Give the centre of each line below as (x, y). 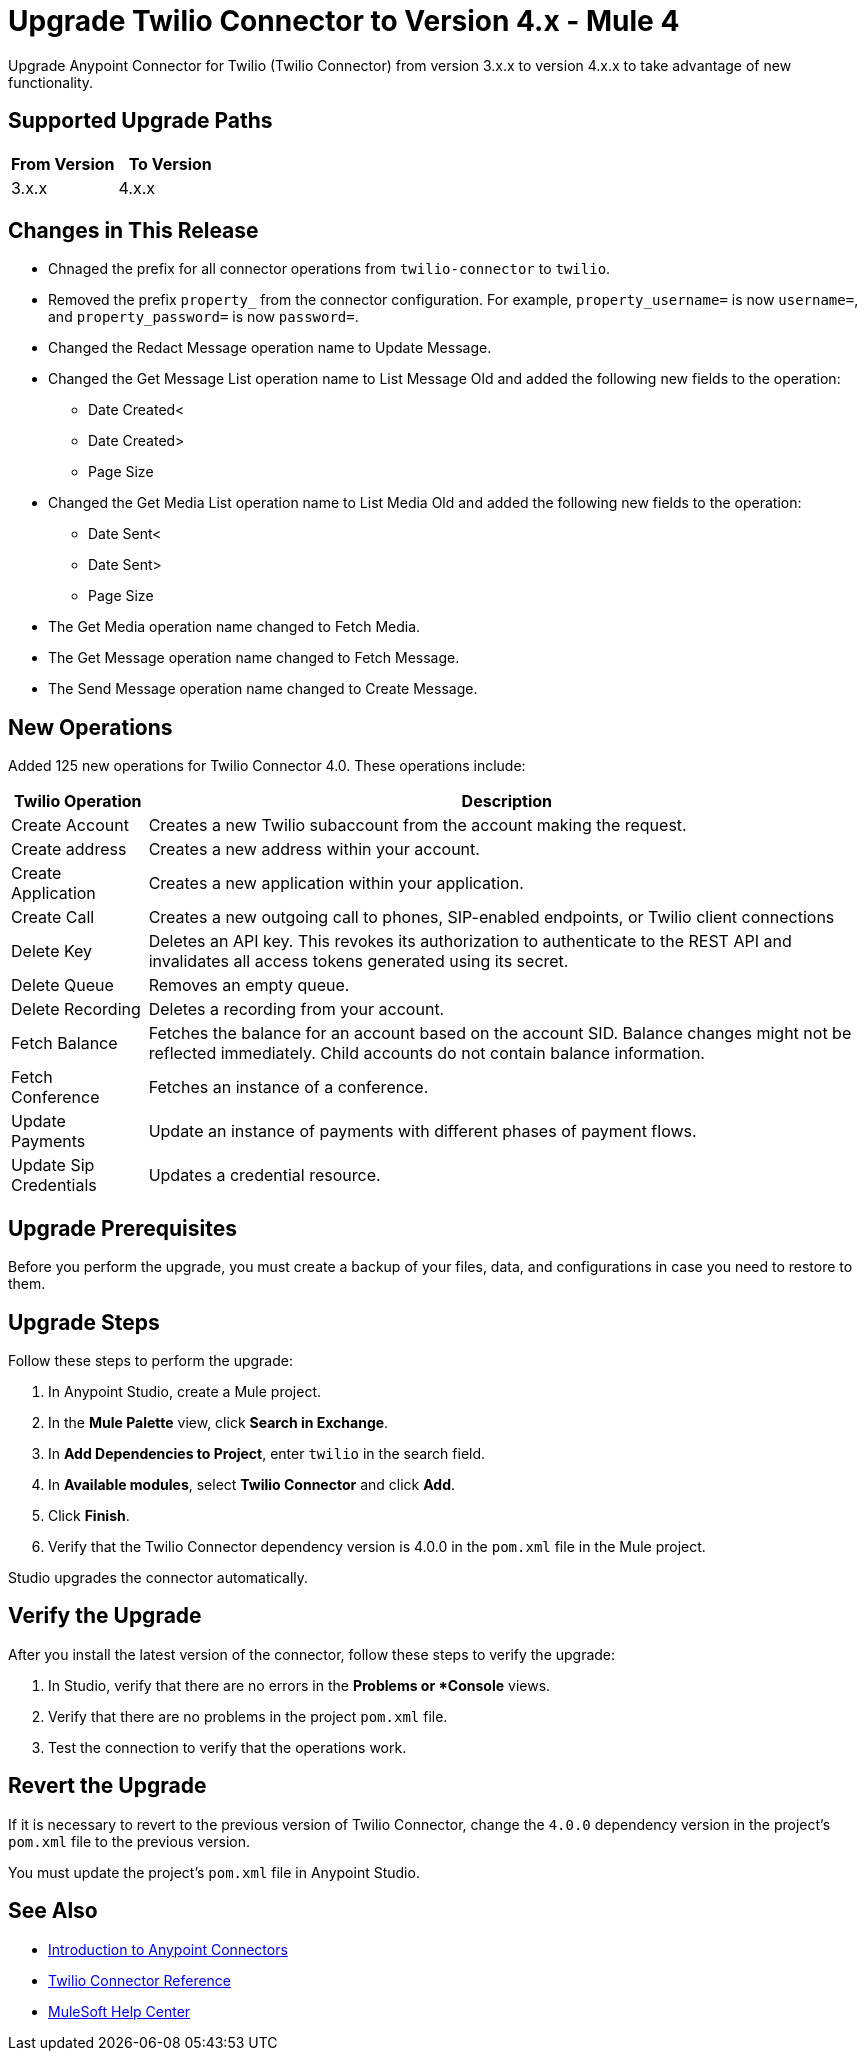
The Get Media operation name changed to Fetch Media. (234, 627)
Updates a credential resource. (264, 1175)
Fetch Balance (64, 1043)
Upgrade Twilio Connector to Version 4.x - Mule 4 (344, 21)
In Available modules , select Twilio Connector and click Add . (252, 1484)
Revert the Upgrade (107, 1786)
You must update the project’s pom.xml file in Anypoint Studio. (214, 1872)
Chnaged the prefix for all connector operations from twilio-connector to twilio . (329, 269)
